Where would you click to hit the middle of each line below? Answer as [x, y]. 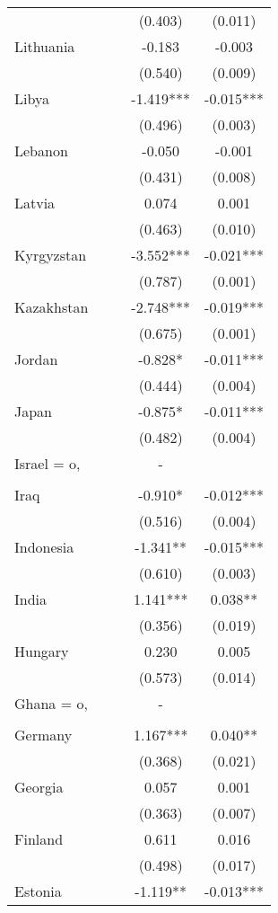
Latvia [35, 203]
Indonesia [44, 547]
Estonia [38, 891]
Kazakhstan [52, 307]
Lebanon [41, 151]
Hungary [42, 651]
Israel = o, [48, 463]
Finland [39, 839]
